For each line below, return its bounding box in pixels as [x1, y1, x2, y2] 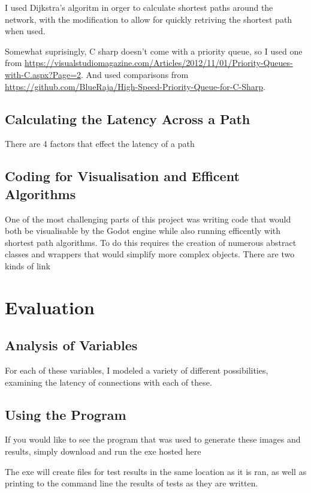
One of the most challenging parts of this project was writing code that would [5, 212, 291, 225]
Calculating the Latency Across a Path [5, 109, 250, 128]
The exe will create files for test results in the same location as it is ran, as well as [5, 465, 307, 477]
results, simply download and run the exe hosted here [5, 445, 201, 458]
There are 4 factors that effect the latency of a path [5, 137, 195, 150]
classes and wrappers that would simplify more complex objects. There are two [5, 248, 295, 260]
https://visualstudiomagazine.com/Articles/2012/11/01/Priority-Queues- [25, 56, 293, 69]
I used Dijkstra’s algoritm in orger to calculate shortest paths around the [5, 1, 273, 13]
